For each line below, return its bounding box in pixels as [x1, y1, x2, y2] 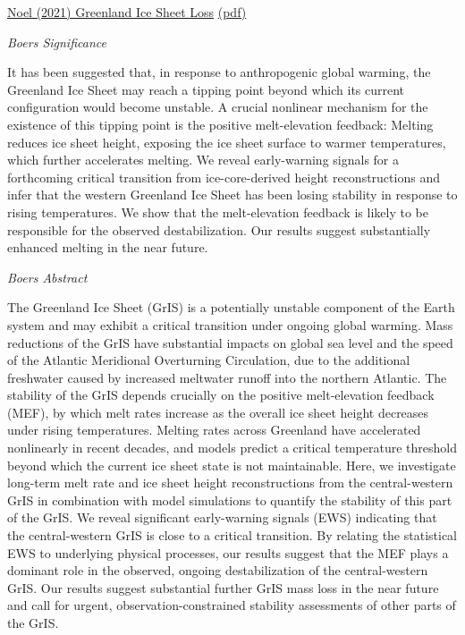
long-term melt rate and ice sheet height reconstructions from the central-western [7, 473, 453, 492]
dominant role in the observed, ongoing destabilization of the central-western [7, 561, 428, 580]
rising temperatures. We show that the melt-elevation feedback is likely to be [7, 202, 428, 221]
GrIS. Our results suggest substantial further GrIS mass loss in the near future [7, 578, 439, 597]
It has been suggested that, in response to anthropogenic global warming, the [7, 63, 431, 81]
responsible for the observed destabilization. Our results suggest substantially [7, 220, 431, 239]
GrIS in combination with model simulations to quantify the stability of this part [7, 490, 452, 509]
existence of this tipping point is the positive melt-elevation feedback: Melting [7, 114, 434, 133]
